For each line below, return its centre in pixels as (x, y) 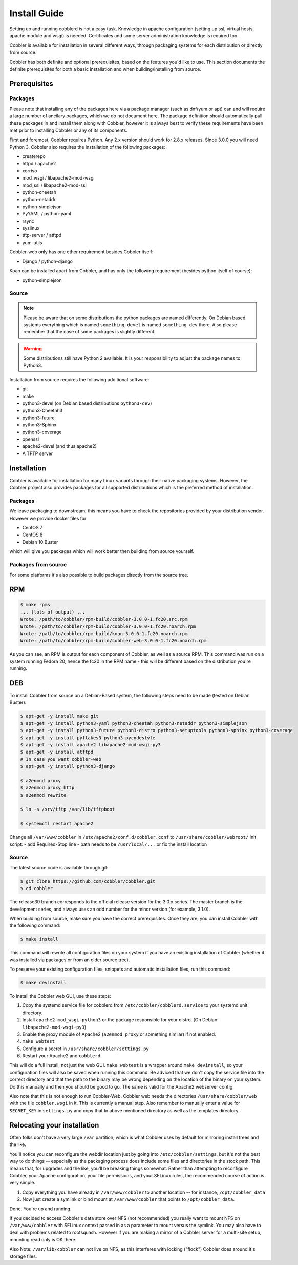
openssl (31, 439)
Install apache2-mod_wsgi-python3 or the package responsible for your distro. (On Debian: (120, 1020)
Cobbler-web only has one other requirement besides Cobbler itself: (81, 252)
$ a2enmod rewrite (43, 795)
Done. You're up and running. (40, 1209)
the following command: (35, 925)
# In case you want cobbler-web (61, 759)
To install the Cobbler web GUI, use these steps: (60, 996)
